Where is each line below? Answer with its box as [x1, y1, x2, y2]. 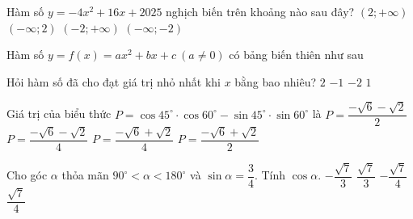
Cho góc [6, 166, 48, 183]
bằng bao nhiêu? [234, 73, 317, 90]
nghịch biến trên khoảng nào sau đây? [166, 3, 355, 19]
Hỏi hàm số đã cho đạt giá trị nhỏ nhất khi [6, 73, 221, 90]
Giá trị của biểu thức [6, 105, 112, 122]
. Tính [254, 166, 286, 183]
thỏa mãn [61, 166, 109, 183]
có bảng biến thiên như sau [229, 46, 364, 63]
